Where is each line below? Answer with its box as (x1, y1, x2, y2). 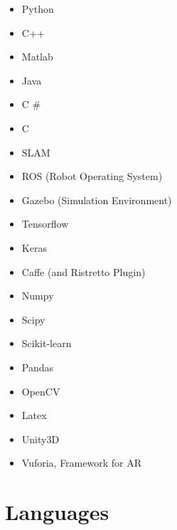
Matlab (21, 49, 53, 64)
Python (21, 1, 54, 16)
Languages (5, 497, 109, 526)
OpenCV (21, 383, 60, 398)
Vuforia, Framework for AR (21, 455, 141, 470)
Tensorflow (21, 216, 69, 231)
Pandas (21, 359, 54, 374)
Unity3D (21, 431, 60, 446)
